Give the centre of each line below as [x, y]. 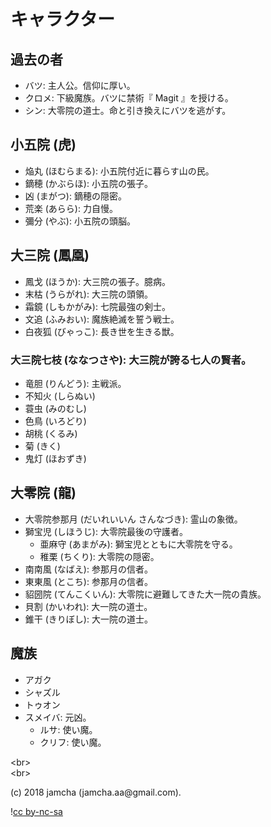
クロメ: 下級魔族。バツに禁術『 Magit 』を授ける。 [129, 98]
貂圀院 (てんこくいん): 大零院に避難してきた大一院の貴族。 [145, 594]
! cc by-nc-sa [36, 811]
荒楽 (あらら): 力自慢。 [71, 208]
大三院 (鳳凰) [50, 255]
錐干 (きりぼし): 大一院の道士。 [88, 619]
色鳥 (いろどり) [55, 421]
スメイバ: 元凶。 [58, 717]
